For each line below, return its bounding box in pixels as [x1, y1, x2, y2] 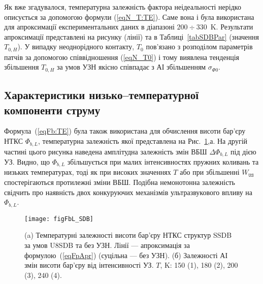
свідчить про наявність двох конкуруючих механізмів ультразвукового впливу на [4, 186, 253, 197]
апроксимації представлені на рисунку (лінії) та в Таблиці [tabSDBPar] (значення [4, 31, 259, 42]
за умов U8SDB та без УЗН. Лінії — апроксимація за [24, 239, 190, 250]
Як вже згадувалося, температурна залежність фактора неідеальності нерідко [4, 2, 241, 12]
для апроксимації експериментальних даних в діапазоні [4, 21, 175, 32]
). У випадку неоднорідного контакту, [17, 41, 135, 52]
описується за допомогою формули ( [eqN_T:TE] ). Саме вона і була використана [4, 11, 254, 22]
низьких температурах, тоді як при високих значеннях [4, 167, 171, 177]
